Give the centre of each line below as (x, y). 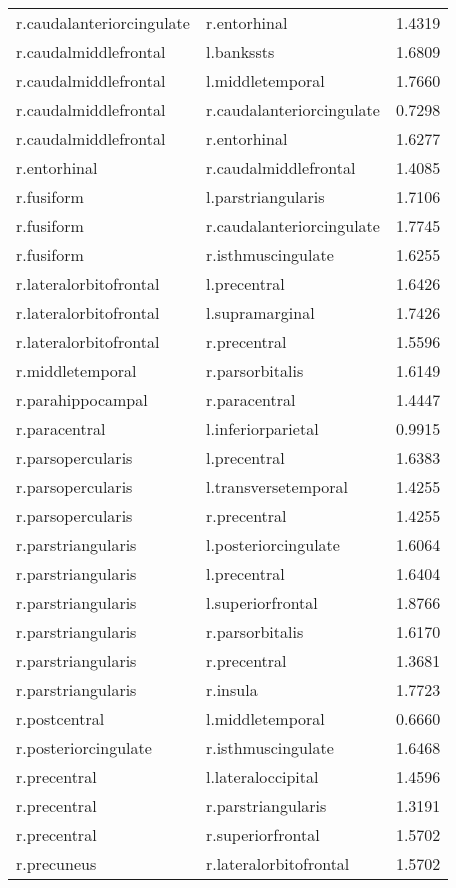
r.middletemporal (76, 370)
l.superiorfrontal (261, 602)
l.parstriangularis (265, 196)
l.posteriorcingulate (272, 544)
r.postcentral (60, 718)
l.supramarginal (260, 312)
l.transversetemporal (277, 486)
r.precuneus (56, 863)
